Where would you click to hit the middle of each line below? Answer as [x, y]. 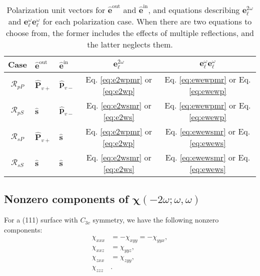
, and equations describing [194, 10]
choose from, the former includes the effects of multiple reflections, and [130, 33]
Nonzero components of [66, 199]
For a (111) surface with [41, 220]
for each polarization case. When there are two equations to [147, 21]
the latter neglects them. [130, 44]
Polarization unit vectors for [56, 10]
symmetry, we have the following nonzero [156, 220]
